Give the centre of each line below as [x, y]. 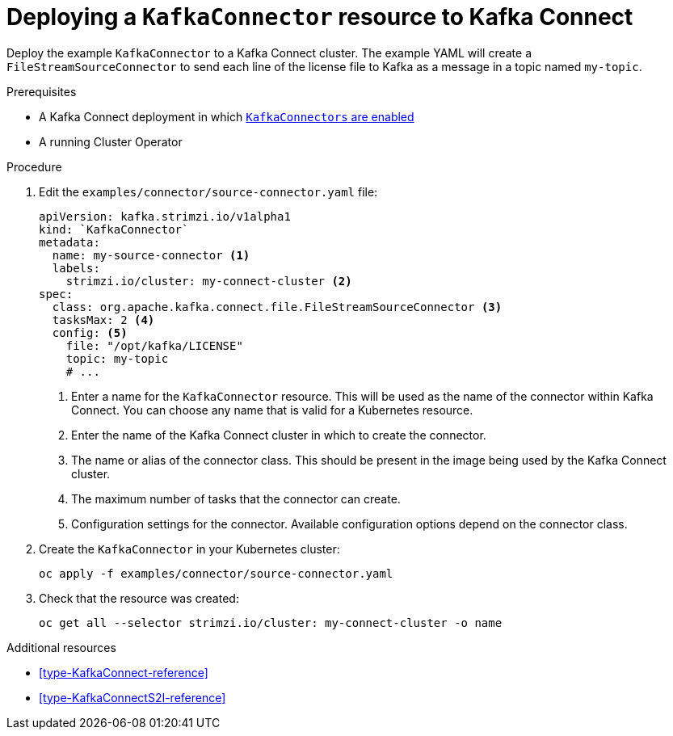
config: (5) [90, 332]
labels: [76, 268]
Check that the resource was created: [139, 598]
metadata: [69, 242]
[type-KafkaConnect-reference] [124, 672]
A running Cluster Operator [111, 141]
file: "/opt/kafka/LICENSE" [154, 345]
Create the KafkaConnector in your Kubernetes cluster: [189, 549]
